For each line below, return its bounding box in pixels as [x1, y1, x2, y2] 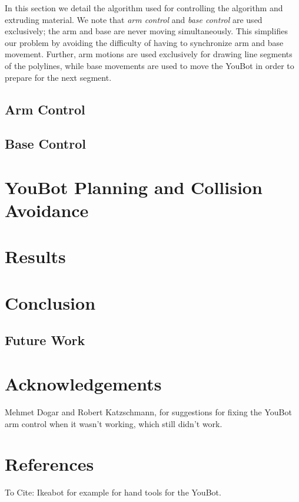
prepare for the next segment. [5, 71, 112, 83]
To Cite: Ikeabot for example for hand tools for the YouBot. [5, 486, 221, 498]
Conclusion [5, 290, 96, 314]
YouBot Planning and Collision [5, 175, 263, 199]
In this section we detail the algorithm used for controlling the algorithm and [5, 2, 283, 14]
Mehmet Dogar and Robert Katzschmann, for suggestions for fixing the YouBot [5, 405, 292, 418]
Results [5, 244, 66, 268]
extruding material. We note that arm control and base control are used [5, 13, 263, 25]
